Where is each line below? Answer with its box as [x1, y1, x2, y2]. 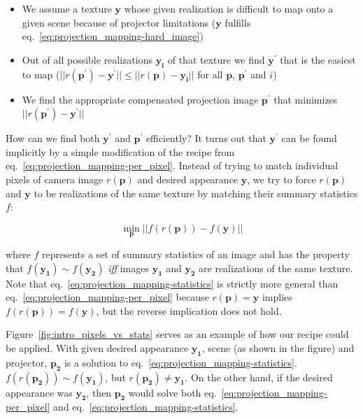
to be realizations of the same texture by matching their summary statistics [34, 185, 358, 200]
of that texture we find [167, 52, 265, 66]
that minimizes [273, 92, 338, 106]
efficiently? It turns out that [145, 131, 266, 145]
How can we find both [6, 131, 100, 145]
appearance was [6, 385, 73, 399]
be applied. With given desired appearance [6, 340, 189, 355]
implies [262, 290, 292, 304]
